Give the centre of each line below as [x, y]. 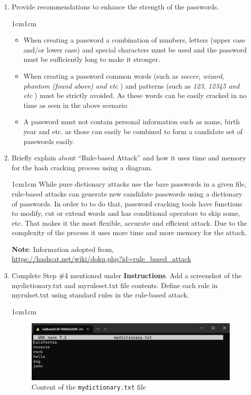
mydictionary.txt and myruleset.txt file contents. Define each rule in [115, 285]
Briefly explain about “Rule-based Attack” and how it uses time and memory [129, 158]
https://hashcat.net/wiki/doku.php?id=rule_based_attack [101, 259]
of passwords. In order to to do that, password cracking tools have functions [127, 203]
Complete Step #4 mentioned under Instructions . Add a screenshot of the [127, 275]
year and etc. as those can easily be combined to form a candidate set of [133, 131]
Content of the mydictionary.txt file [89, 387]
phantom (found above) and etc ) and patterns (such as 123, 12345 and [131, 85]
